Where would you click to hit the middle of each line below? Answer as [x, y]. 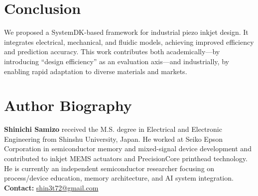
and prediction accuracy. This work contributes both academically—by [112, 51]
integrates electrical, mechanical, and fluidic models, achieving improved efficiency [129, 42]
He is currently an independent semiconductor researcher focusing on [109, 168]
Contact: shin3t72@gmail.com [51, 187]
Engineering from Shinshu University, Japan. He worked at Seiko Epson [113, 139]
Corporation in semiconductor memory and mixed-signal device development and [128, 148]
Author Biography [68, 105]
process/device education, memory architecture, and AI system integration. [119, 178]
